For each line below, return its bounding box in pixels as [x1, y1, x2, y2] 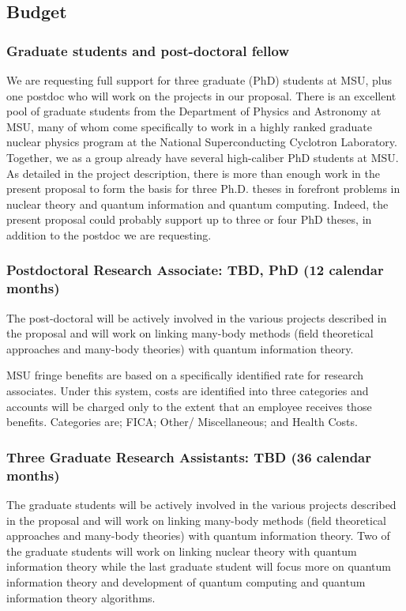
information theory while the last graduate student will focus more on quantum [6, 558, 391, 575]
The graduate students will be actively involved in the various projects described [6, 496, 397, 512]
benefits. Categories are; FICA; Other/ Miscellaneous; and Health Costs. [6, 413, 358, 430]
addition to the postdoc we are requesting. [6, 226, 212, 243]
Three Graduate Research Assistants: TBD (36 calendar [6, 447, 372, 466]
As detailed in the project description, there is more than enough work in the [6, 164, 380, 181]
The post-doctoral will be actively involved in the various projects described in [6, 309, 387, 326]
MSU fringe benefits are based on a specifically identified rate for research [6, 367, 364, 383]
